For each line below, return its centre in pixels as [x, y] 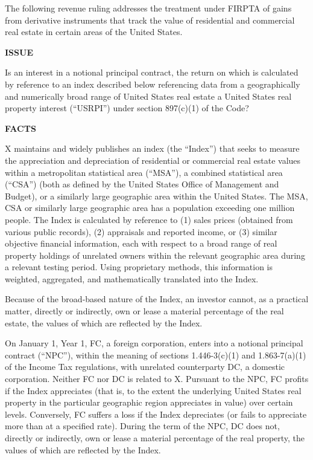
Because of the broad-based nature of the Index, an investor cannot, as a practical [157, 299]
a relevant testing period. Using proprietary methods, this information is [139, 267]
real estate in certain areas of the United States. [94, 32]
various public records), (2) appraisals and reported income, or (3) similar [141, 231]
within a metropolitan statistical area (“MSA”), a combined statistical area [144, 172]
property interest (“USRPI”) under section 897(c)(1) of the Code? [127, 108]
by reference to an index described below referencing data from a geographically [153, 84]
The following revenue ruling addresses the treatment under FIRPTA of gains [148, 8]
